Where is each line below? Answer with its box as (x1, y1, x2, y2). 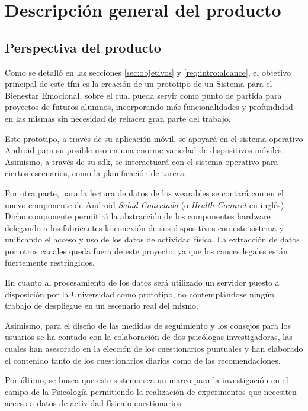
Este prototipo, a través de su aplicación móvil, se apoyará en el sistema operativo (5, 132, 303, 144)
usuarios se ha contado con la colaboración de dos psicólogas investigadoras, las (5, 331, 293, 343)
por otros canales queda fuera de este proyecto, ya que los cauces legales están (5, 244, 288, 257)
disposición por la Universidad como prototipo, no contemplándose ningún (5, 287, 275, 300)
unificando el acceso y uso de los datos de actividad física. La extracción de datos (5, 233, 300, 245)
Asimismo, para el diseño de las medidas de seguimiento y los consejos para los (5, 319, 291, 331)
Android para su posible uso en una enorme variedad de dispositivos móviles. (5, 144, 284, 156)
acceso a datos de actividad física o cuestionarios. (5, 397, 184, 409)
